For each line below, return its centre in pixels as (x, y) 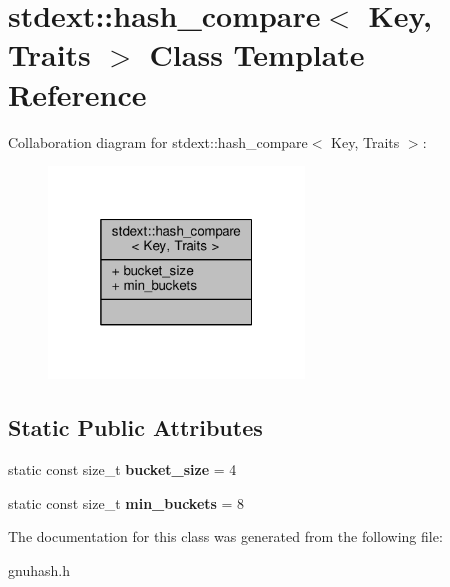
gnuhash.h (39, 569)
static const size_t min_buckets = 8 (126, 502)
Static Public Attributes (135, 427)
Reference (77, 93)
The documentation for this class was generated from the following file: (225, 536)
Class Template (257, 54)
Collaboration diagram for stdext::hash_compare (158, 141)
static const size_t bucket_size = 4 (122, 469)
